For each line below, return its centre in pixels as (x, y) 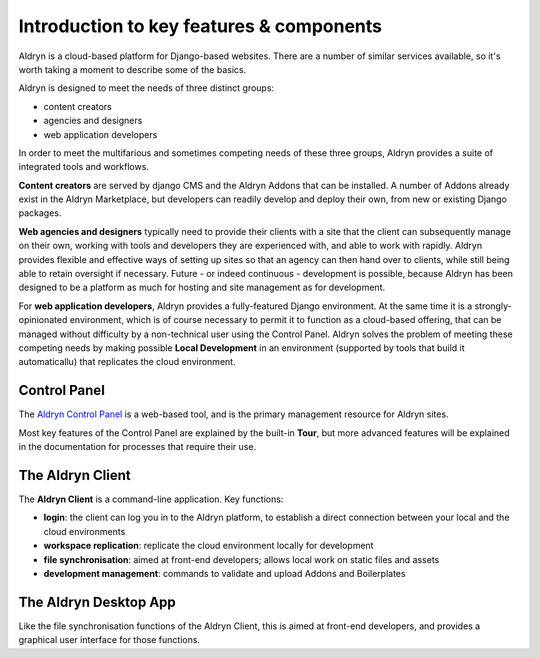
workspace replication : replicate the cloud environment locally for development (208, 546)
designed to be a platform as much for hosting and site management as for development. (201, 287)
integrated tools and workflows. (84, 167)
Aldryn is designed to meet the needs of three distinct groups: (146, 88)
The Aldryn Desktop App (97, 601)
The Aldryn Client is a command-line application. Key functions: (151, 499)
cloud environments (84, 531)
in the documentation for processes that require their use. (137, 447)
